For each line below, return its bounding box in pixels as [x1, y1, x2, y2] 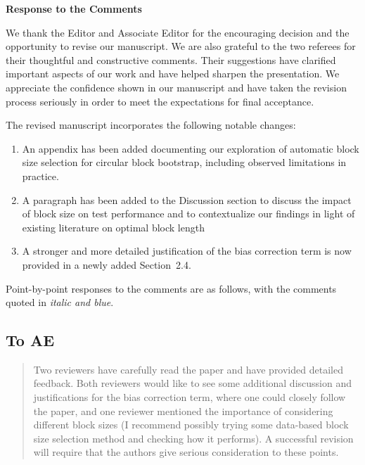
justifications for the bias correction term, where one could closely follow [33, 390, 346, 405]
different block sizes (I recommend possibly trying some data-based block [33, 417, 349, 432]
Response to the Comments [6, 1, 142, 15]
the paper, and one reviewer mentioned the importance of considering [33, 403, 333, 418]
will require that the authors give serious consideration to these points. [33, 445, 339, 459]
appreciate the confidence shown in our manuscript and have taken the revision [6, 79, 347, 94]
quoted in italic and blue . [6, 295, 114, 310]
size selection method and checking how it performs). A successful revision [33, 431, 354, 445]
